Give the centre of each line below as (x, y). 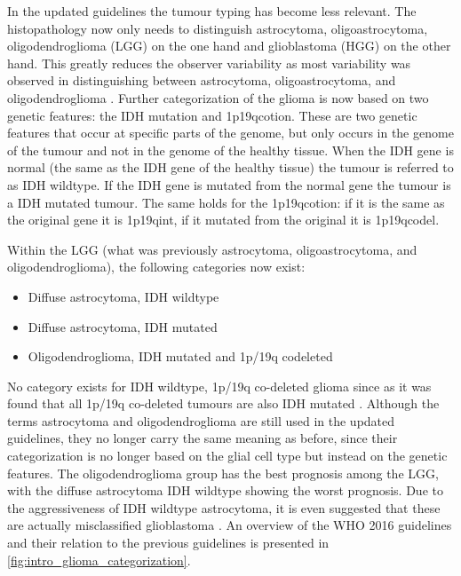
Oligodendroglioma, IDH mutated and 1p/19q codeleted (180, 356)
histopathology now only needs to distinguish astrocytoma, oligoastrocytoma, (218, 28)
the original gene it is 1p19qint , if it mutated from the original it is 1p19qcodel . (223, 220)
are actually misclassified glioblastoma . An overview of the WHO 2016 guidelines (230, 525)
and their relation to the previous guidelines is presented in (168, 543)
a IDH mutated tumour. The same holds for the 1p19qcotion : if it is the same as (226, 202)
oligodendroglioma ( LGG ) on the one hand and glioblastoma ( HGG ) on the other (229, 46)
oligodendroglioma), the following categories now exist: (156, 267)
